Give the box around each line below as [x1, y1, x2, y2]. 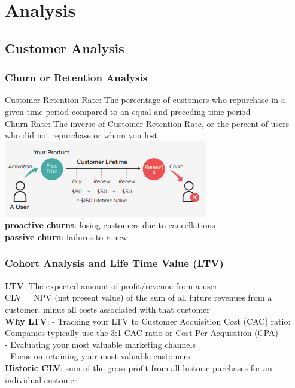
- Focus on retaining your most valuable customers [5, 350, 190, 362]
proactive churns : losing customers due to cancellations [5, 219, 215, 231]
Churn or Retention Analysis [5, 70, 148, 85]
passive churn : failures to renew [5, 230, 127, 242]
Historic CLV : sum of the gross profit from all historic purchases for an [5, 361, 272, 374]
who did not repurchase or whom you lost [5, 129, 157, 141]
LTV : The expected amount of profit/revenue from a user [5, 279, 218, 292]
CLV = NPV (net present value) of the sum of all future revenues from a [5, 291, 272, 304]
